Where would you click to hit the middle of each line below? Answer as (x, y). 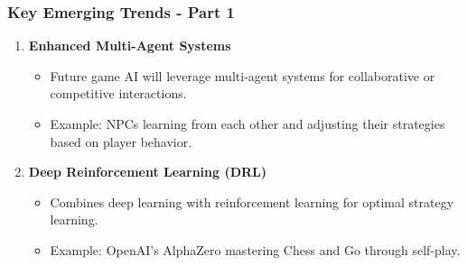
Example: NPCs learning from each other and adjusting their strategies (248, 123)
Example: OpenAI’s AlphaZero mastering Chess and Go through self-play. (255, 249)
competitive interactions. (118, 93)
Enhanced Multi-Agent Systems (130, 46)
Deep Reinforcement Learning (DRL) (148, 172)
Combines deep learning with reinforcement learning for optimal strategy (252, 201)
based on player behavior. (121, 141)
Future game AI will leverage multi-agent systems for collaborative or (243, 75)
